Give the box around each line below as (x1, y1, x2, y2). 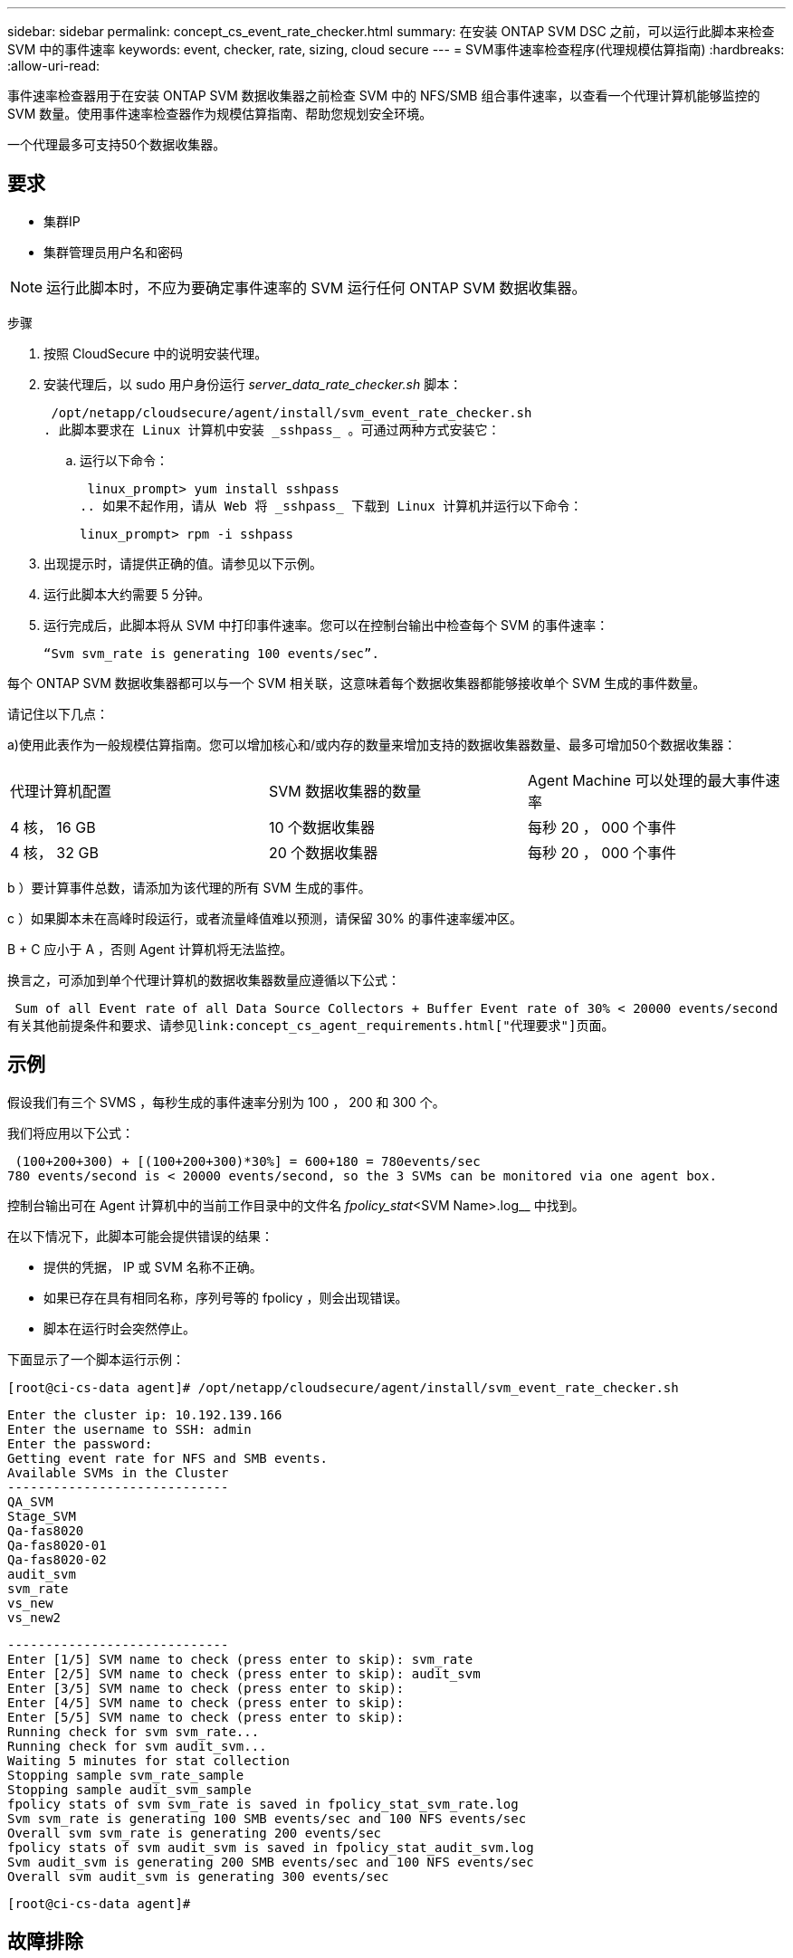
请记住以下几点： (7, 705, 109, 721)
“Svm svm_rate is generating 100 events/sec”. (43, 645, 379, 661)
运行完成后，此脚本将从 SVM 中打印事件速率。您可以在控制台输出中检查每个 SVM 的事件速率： (43, 616, 609, 633)
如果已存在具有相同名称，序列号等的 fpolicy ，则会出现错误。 (43, 1289, 408, 1305)
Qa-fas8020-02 (7, 1552, 107, 1567)
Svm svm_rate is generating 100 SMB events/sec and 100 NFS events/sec (7, 1810, 527, 1826)
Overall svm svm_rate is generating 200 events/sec (7, 1825, 382, 1840)
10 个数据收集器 (268, 817, 376, 836)
